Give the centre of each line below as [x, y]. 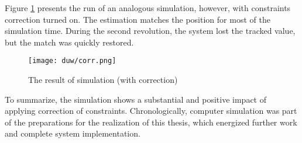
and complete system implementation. [73, 133]
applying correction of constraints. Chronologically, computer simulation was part [151, 111]
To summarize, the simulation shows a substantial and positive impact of [136, 99]
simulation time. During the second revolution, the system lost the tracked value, [150, 31]
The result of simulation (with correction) [103, 80]
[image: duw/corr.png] [72, 61]
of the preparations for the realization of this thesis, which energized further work [151, 122]
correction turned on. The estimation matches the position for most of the [138, 19]
